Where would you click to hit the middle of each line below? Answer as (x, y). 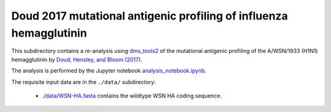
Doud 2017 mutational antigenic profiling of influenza (150, 16)
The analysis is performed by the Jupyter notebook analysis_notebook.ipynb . (109, 71)
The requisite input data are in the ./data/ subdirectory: (84, 82)
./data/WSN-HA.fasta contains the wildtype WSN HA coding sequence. (132, 96)
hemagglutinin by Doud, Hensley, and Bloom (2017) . (77, 59)
